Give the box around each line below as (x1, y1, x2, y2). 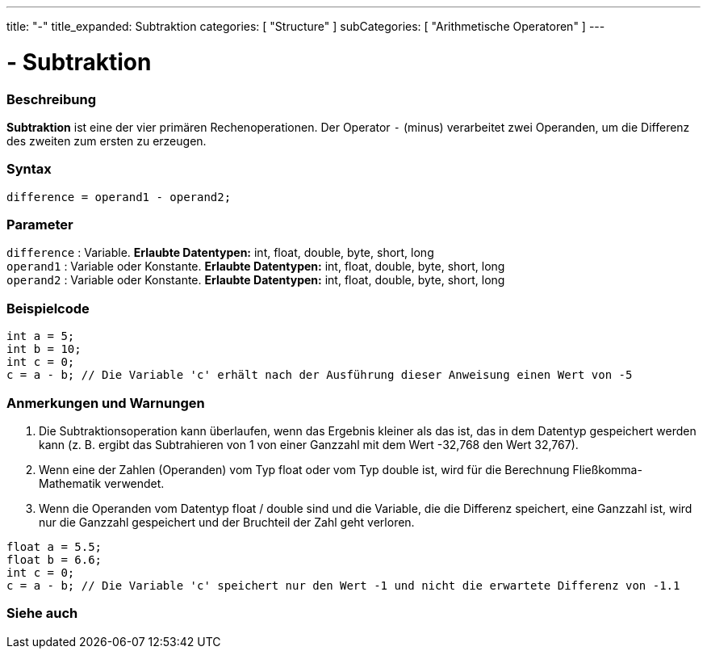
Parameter (6, 216, 73, 233)
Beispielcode (6, 300, 90, 317)
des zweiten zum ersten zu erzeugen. (6, 133, 207, 148)
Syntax (6, 161, 52, 178)
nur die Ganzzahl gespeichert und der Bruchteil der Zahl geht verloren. (39, 514, 415, 529)
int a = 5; (6, 330, 75, 343)
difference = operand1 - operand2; (6, 190, 232, 204)
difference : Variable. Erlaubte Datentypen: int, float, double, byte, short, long (6, 246, 434, 260)
